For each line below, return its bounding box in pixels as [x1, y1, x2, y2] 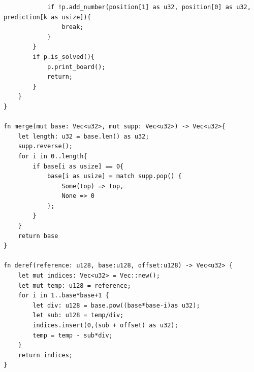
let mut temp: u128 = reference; [18, 282, 131, 289]
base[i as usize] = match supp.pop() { [47, 173, 182, 180]
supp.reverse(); [18, 143, 73, 150]
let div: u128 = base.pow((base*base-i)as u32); [33, 301, 200, 309]
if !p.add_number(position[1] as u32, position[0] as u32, [47, 4, 251, 11]
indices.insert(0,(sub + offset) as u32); [33, 322, 178, 329]
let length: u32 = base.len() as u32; [18, 132, 149, 140]
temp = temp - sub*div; [33, 331, 113, 339]
